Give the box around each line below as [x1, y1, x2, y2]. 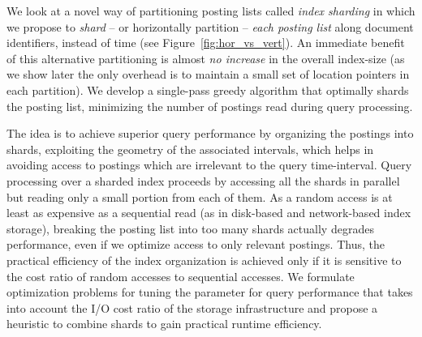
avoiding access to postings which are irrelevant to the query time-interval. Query [6, 156, 412, 173]
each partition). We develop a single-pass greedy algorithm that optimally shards [6, 81, 409, 98]
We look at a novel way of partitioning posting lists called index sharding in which [6, 2, 416, 19]
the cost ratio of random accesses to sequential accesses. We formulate [6, 267, 355, 284]
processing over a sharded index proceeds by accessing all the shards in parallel [6, 172, 400, 189]
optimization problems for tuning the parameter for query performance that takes [6, 284, 413, 301]
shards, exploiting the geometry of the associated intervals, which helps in [6, 140, 374, 157]
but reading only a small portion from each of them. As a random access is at [6, 188, 393, 205]
